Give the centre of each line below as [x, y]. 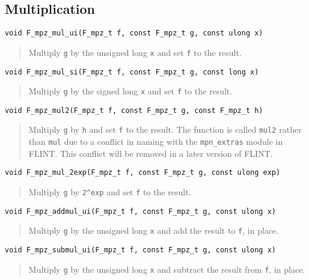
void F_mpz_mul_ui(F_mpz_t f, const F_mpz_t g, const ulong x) [134, 33]
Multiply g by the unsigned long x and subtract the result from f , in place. [167, 269]
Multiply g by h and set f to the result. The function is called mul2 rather [165, 129]
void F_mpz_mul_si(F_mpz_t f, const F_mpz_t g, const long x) [132, 72]
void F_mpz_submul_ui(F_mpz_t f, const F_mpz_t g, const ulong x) [141, 250]
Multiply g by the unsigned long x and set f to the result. [135, 52]
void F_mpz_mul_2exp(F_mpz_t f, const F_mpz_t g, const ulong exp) [143, 173]
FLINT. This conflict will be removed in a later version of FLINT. [151, 153]
